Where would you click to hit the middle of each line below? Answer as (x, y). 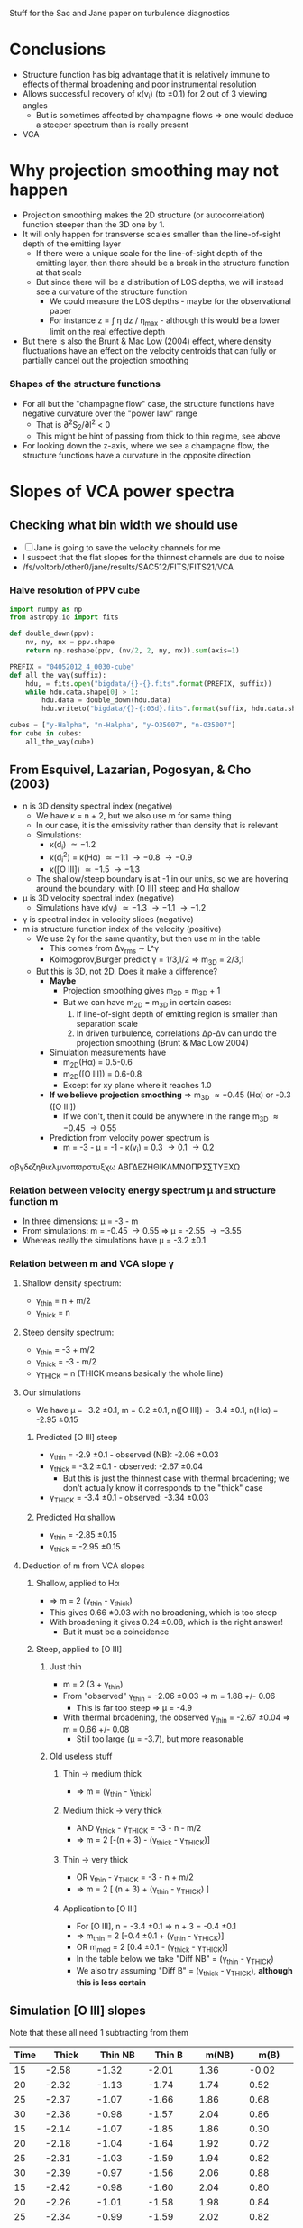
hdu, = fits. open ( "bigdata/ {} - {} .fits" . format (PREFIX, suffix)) (149, 684)
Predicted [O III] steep (77, 1438)
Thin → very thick (96, 1859)
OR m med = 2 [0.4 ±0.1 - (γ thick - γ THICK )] (152, 1948)
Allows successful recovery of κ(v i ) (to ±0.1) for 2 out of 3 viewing (145, 94)
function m (34, 1201)
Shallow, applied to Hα (78, 1584)
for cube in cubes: (46, 734)
